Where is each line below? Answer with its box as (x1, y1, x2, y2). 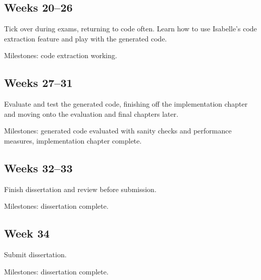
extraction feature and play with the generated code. (4, 33, 167, 43)
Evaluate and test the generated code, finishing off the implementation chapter (4, 99, 248, 109)
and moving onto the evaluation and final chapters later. (4, 108, 179, 119)
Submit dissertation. (4, 249, 67, 260)
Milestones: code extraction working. (4, 50, 117, 61)
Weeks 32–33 (4, 160, 73, 175)
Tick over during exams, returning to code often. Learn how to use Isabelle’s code (4, 23, 257, 34)
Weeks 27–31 (4, 75, 73, 90)
